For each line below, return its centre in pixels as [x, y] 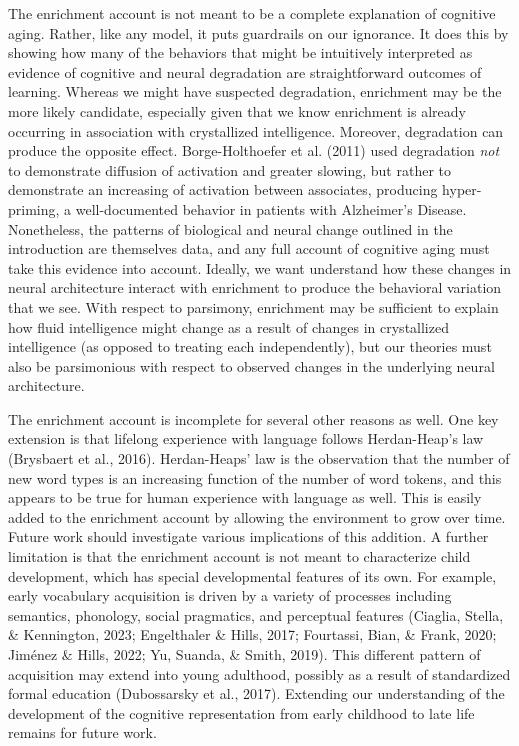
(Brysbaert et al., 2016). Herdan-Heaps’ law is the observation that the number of [259, 458]
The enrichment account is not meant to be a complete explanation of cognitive [252, 13]
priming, [34, 208]
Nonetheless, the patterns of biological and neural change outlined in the [230, 228]
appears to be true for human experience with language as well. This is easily [245, 497]
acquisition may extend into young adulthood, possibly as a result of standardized [259, 673]
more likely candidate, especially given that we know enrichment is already [237, 110]
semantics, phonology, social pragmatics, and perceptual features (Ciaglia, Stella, [256, 614]
